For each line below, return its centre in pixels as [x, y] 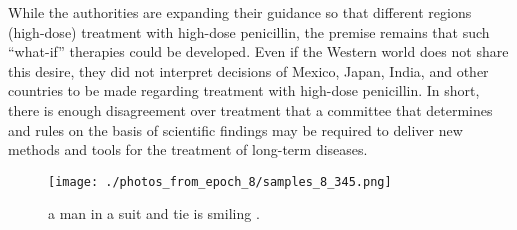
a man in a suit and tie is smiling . [154, 213]
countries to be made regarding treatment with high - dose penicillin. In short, [244, 90]
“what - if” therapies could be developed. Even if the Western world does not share [258, 51]
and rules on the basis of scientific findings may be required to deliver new [235, 129]
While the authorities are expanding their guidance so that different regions [240, 12]
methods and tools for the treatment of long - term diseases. [188, 149]
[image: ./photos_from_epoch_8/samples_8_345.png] [220, 181]
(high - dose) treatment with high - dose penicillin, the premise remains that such [249, 31]
